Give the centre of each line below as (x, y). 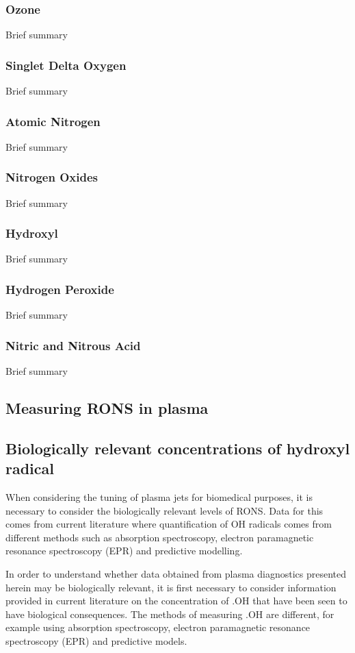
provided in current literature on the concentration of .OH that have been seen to (176, 601)
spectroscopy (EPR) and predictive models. (96, 641)
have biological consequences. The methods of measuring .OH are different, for (170, 614)
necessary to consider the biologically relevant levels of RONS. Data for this (165, 510)
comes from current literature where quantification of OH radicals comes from (169, 524)
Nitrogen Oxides (52, 177)
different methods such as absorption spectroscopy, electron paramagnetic (160, 537)
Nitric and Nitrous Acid (73, 345)
